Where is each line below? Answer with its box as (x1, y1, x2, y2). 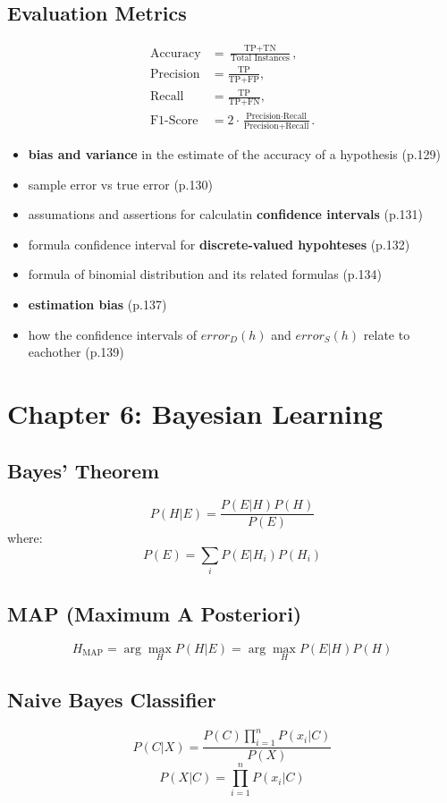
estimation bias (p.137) (28, 294, 167, 313)
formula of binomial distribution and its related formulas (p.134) (28, 265, 382, 283)
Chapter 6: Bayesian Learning (7, 394, 384, 431)
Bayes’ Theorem (7, 456, 160, 484)
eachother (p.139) (28, 342, 124, 361)
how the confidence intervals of (28, 325, 198, 343)
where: (7, 528, 43, 547)
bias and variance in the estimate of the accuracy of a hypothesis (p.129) (28, 144, 442, 163)
